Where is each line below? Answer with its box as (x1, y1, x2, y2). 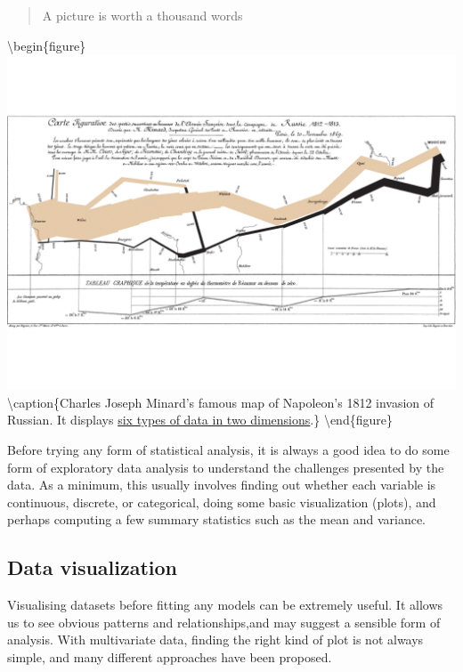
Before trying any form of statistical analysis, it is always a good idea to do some (7, 440, 450, 458)
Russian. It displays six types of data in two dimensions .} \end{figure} (7, 410, 393, 429)
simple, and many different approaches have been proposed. (7, 647, 332, 666)
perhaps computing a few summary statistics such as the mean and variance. (7, 510, 426, 529)
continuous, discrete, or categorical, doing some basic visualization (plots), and (7, 492, 436, 511)
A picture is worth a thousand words (42, 6, 243, 24)
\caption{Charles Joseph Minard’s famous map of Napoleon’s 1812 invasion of (7, 393, 435, 411)
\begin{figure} (7, 36, 86, 54)
